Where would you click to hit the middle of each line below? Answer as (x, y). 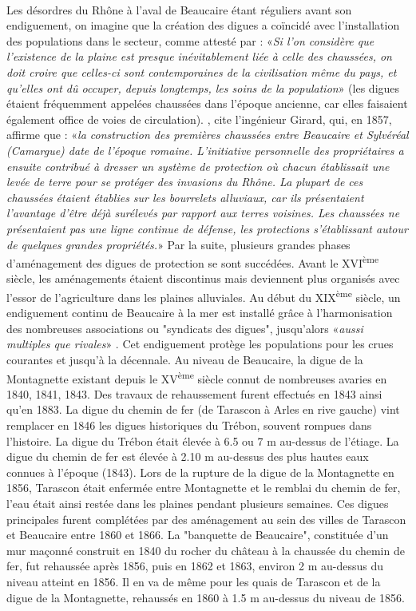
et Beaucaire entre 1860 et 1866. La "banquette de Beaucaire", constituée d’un (198, 535)
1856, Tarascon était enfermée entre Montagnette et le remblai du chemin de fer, (204, 488)
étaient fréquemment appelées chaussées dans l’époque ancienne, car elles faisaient (207, 103)
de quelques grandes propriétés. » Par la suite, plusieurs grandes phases (178, 244)
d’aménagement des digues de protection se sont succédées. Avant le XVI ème (193, 262)
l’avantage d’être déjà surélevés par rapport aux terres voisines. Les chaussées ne (203, 213)
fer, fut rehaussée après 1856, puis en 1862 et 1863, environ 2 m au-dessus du (195, 566)
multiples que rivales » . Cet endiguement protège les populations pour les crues (200, 344)
